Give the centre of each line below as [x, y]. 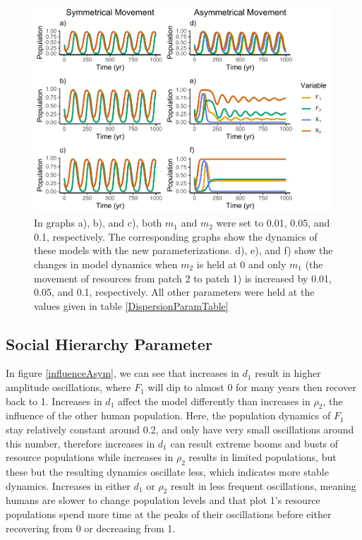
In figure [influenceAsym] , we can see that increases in [122, 373]
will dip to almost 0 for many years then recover [252, 387]
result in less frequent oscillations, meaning [263, 485]
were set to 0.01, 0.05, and [273, 223]
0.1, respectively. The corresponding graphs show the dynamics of [176, 236]
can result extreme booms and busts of [254, 443]
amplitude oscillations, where [68, 387]
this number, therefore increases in [80, 443]
